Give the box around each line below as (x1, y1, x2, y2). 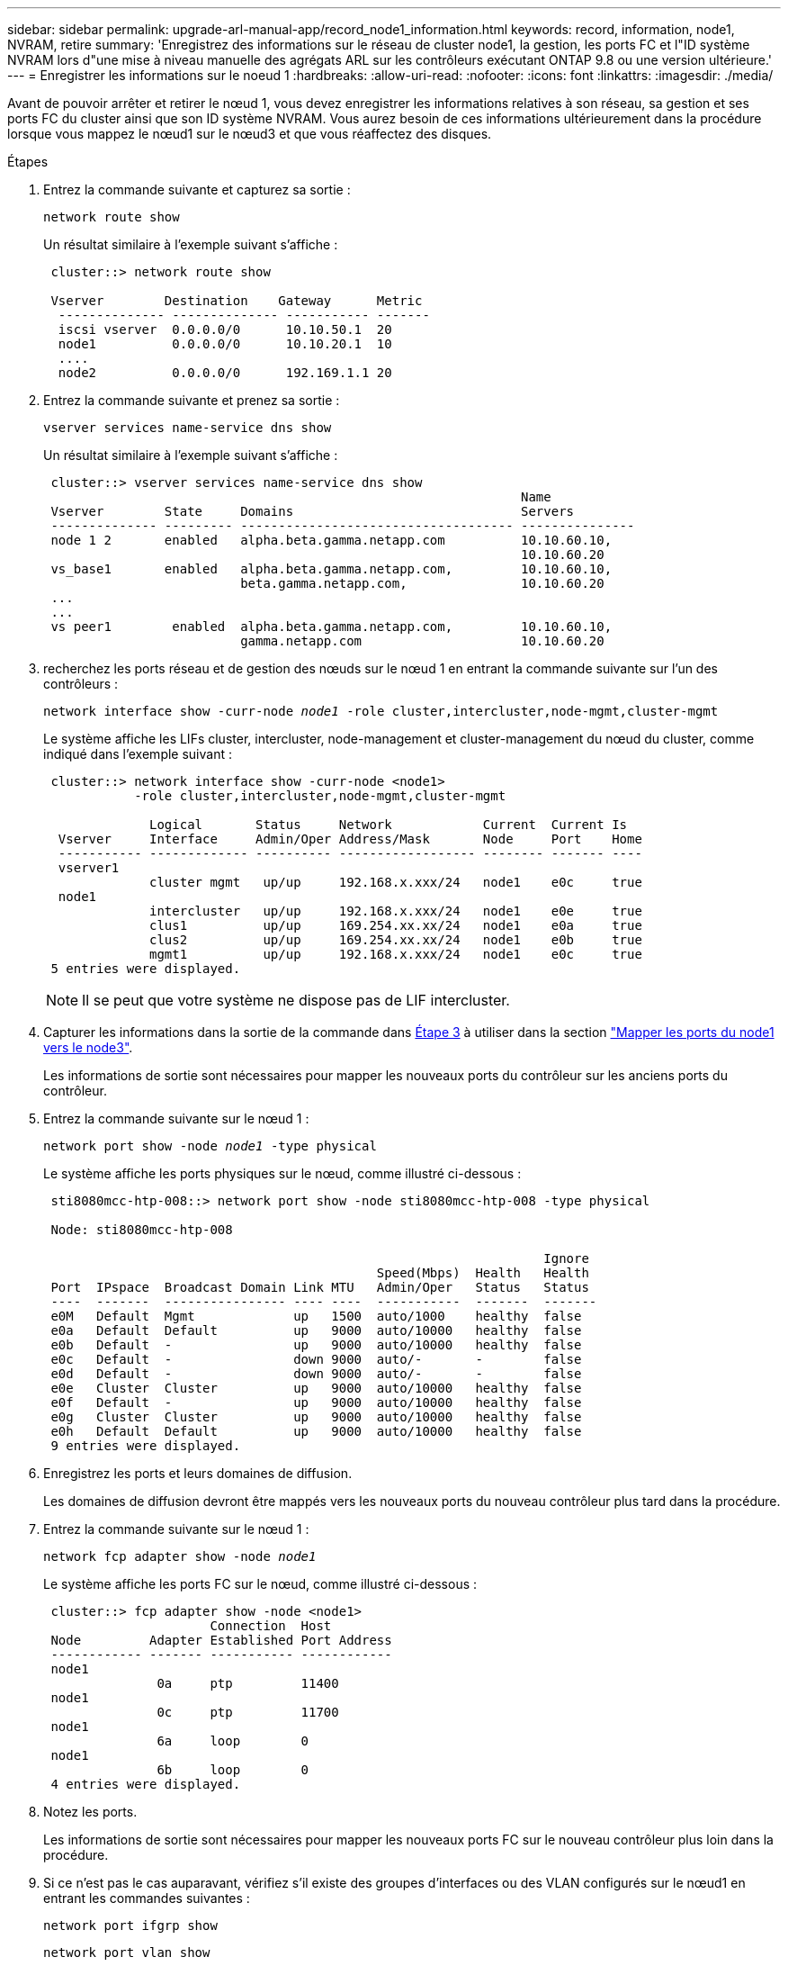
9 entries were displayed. (50, 1438, 241, 1453)
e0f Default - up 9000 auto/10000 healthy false (50, 1395, 582, 1410)
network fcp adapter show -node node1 (43, 1549, 317, 1564)
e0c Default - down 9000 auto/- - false (50, 1352, 582, 1366)
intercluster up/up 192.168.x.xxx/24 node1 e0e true (149, 904, 642, 918)
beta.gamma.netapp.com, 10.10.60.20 (240, 576, 604, 591)
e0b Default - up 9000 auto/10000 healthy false (50, 1338, 582, 1352)
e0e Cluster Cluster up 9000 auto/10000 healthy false (50, 1381, 582, 1395)
